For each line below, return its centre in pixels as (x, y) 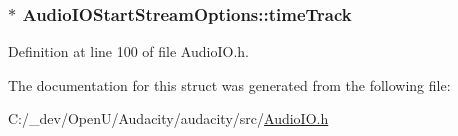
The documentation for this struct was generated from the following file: (229, 84)
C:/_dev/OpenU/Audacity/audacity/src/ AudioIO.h (168, 118)
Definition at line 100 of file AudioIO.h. (128, 51)
